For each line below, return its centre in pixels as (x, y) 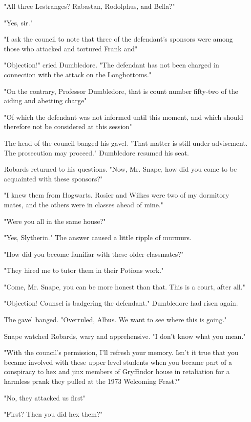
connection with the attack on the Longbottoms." (78, 74)
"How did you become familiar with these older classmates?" (94, 254)
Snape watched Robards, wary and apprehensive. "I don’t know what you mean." (125, 336)
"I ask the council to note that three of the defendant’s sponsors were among (118, 39)
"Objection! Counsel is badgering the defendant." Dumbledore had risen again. (121, 303)
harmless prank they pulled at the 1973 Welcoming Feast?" (92, 381)
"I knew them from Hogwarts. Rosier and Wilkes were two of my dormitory (117, 195)
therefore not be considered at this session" (68, 126)
